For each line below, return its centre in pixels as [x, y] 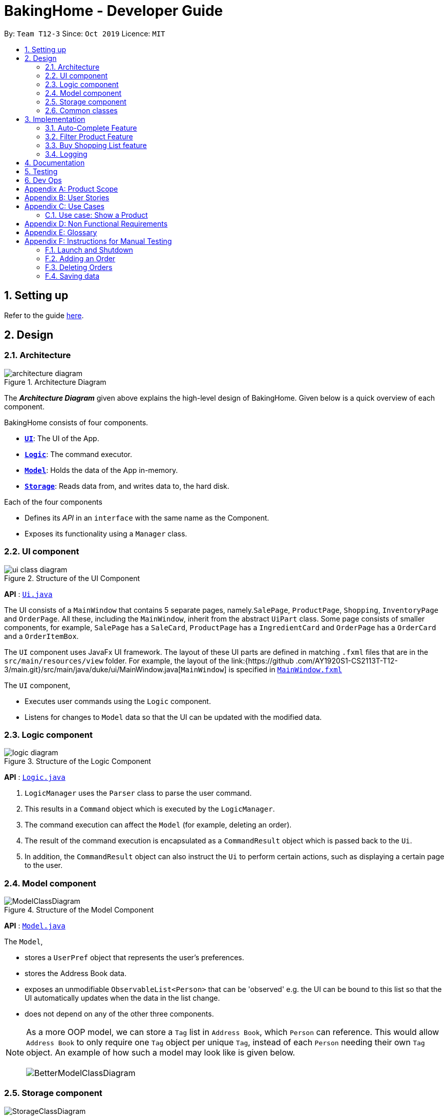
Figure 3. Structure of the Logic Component [78, 761]
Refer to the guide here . [44, 315]
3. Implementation [55, 119]
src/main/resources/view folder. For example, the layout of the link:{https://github [149, 660]
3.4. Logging [66, 154]
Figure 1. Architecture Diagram [55, 382]
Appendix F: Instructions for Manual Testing [98, 241]
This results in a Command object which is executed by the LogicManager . [150, 809]
